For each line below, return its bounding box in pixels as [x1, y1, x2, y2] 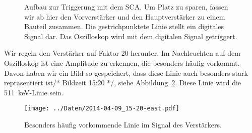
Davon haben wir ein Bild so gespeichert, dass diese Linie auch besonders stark [4, 67, 248, 78]
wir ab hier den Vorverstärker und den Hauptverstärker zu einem [24, 11, 225, 22]
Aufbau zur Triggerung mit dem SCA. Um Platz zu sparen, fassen [24, 2, 228, 12]
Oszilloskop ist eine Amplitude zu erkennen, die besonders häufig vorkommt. [4, 57, 240, 68]
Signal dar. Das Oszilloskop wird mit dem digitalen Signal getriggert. [24, 31, 237, 41]
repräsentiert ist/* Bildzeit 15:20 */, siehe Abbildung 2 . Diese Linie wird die [4, 77, 241, 88]
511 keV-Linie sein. [4, 87, 64, 97]
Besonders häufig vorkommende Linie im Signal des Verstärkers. [24, 119, 222, 129]
